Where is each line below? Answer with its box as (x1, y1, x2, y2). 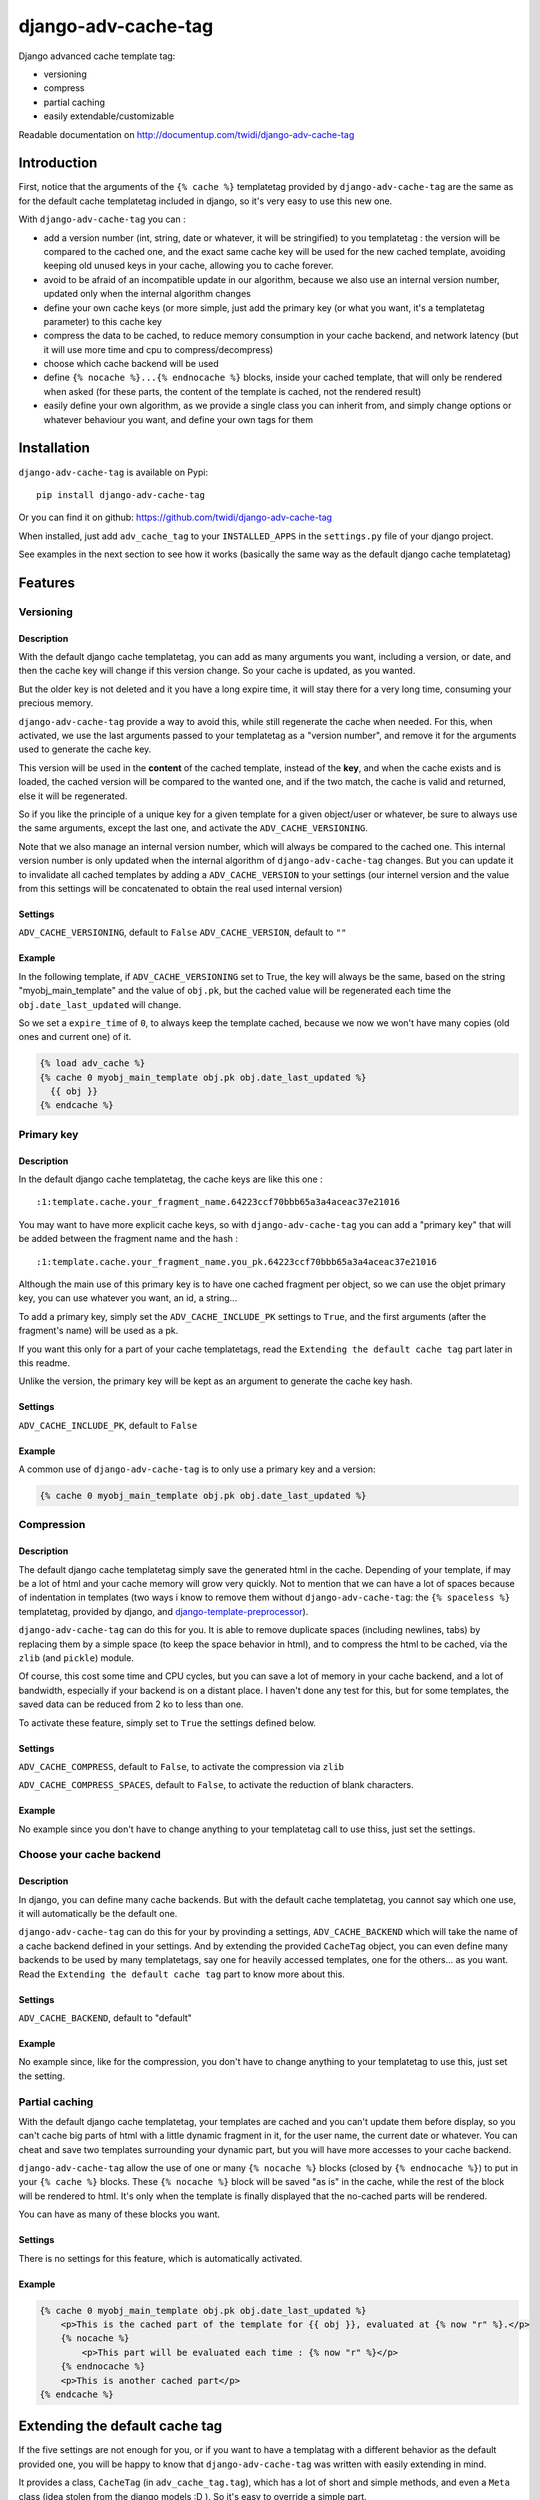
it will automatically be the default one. (18, 1908, 178, 1920)
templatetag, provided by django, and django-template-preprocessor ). (18, 1605, 309, 1617)
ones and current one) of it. (18, 1031, 132, 1043)
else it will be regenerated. (18, 790, 128, 802)
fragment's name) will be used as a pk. (18, 1325, 179, 1337)
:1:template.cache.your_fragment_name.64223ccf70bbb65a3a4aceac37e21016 (36, 1196, 400, 1208)
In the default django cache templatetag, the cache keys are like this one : (18, 1173, 324, 1185)
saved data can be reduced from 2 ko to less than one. (18, 1698, 244, 1710)
